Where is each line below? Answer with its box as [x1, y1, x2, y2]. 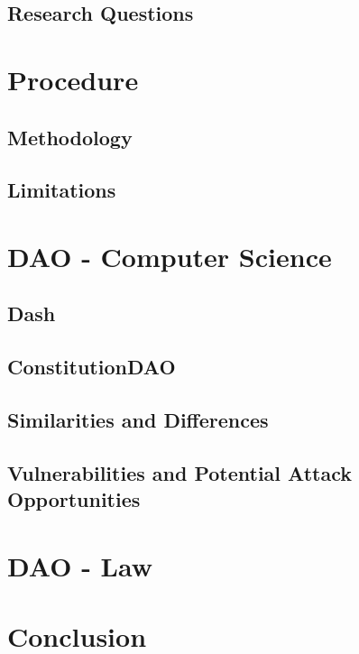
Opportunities [7, 485, 141, 513]
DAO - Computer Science [7, 237, 332, 274]
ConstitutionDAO [7, 353, 176, 381]
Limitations [7, 176, 116, 204]
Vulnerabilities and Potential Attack [7, 458, 352, 486]
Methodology [7, 123, 133, 151]
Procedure [7, 60, 139, 97]
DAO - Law [7, 547, 153, 584]
